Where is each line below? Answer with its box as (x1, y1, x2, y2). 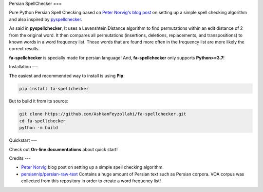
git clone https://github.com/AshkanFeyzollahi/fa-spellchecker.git (19, 111, 187, 117)
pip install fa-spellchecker (19, 86, 89, 91)
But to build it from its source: (9, 98, 69, 104)
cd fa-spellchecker (19, 118, 66, 124)
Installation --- (9, 64, 38, 70)
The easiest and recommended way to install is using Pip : (9, 73, 125, 78)
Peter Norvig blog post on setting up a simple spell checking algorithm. (21, 164, 164, 170)
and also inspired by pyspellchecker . (9, 16, 82, 22)
